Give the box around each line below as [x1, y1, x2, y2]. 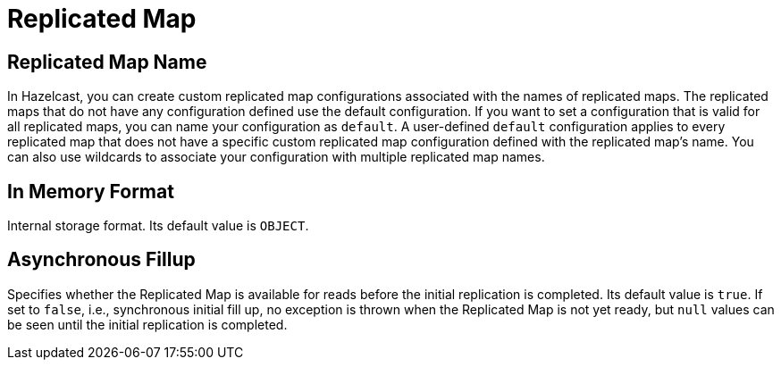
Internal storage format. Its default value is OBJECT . [7, 218, 309, 234]
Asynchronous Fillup [7, 248, 196, 271]
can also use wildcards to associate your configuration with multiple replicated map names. [7, 149, 545, 165]
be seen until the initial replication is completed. [7, 316, 288, 332]
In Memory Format [7, 179, 174, 203]
